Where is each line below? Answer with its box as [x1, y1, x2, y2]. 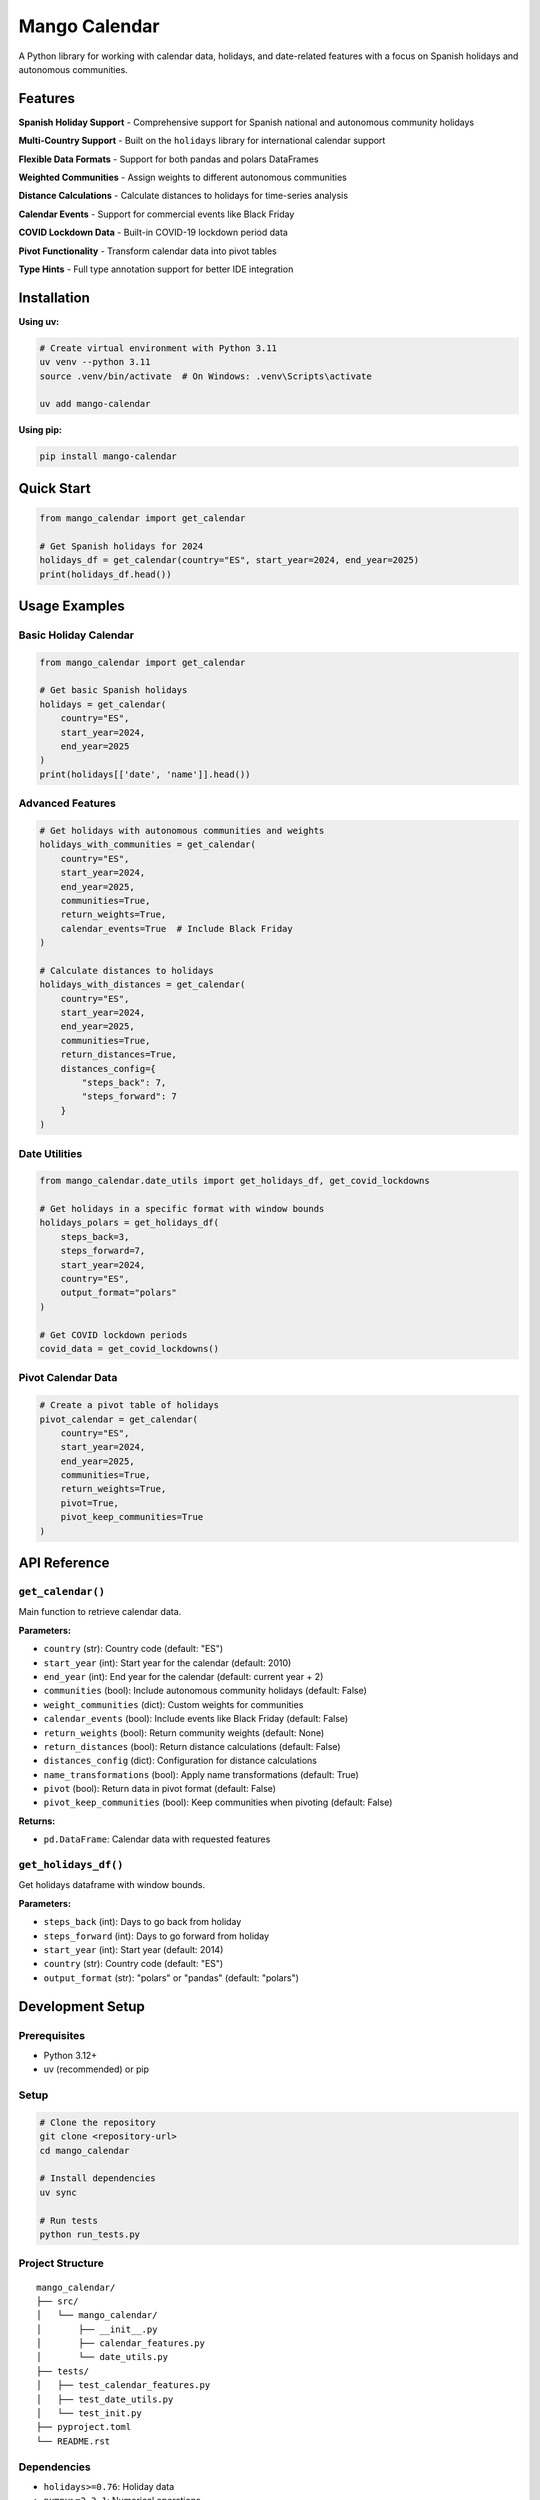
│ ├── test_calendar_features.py [36, 2380, 211, 2391]
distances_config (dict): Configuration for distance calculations [43, 1755, 317, 1767]
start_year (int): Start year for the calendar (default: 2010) [43, 1656, 292, 1669]
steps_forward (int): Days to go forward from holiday [43, 1930, 270, 1942]
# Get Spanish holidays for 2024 [39, 540, 204, 552]
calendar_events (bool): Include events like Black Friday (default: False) [43, 1713, 349, 1725]
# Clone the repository [39, 2116, 157, 2128]
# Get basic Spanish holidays [39, 685, 188, 696]
